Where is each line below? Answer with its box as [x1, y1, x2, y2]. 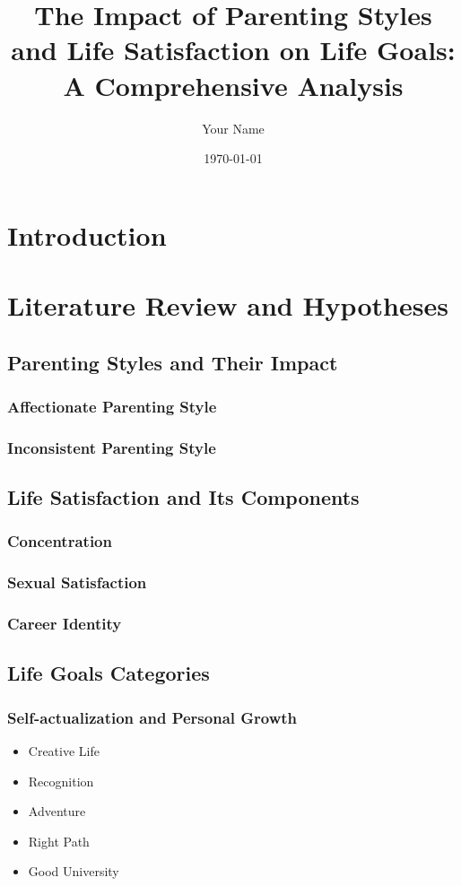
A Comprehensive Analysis [63, 66, 404, 103]
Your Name [202, 118, 265, 137]
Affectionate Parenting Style [7, 395, 217, 417]
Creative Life [28, 742, 100, 760]
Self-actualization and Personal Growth [7, 706, 298, 728]
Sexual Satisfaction [7, 571, 147, 594]
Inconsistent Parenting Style [7, 436, 216, 458]
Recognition [28, 771, 94, 790]
